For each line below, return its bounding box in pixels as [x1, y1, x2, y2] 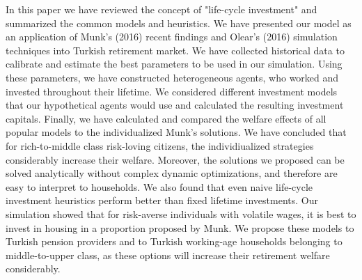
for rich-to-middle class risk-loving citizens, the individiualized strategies [6, 138, 314, 153]
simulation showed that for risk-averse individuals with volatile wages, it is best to [6, 206, 356, 221]
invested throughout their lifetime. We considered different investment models [6, 84, 338, 98]
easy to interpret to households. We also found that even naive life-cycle [6, 179, 313, 194]
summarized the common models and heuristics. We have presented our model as [6, 15, 352, 30]
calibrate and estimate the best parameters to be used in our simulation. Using [6, 56, 343, 71]
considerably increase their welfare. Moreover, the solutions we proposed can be [6, 152, 345, 166]
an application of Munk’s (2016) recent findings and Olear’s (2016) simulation [6, 29, 338, 44]
